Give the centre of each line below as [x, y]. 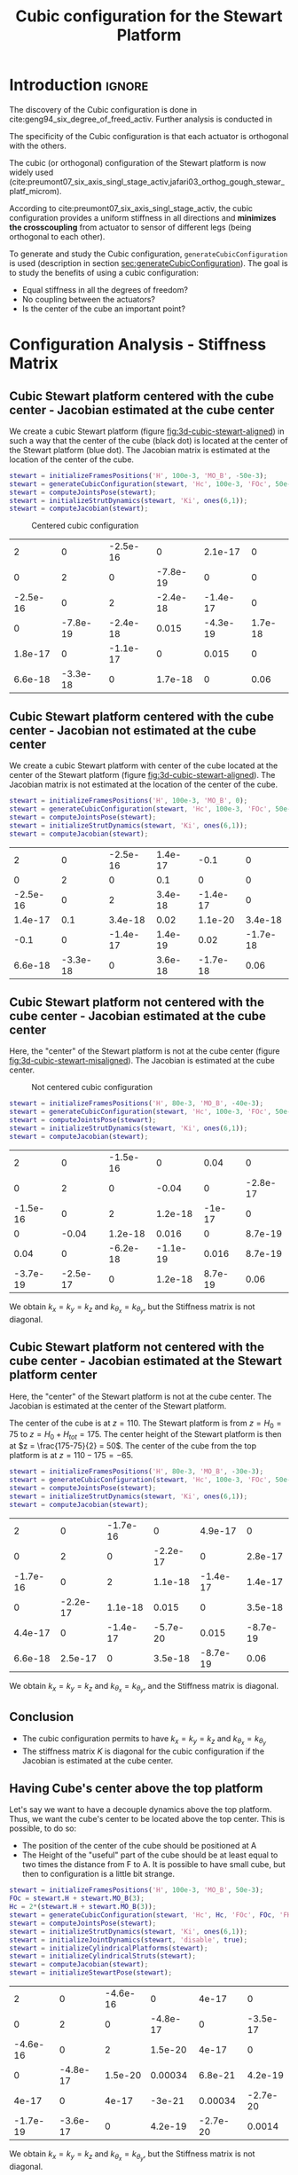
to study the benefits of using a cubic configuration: [104, 272]
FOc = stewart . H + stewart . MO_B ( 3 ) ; [77, 1899]
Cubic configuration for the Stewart [149, 16]
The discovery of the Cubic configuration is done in [103, 109]
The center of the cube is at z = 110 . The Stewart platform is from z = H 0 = [145, 1424]
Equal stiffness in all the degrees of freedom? [105, 289]
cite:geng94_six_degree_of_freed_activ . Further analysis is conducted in [141, 119]
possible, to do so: [43, 1828]
